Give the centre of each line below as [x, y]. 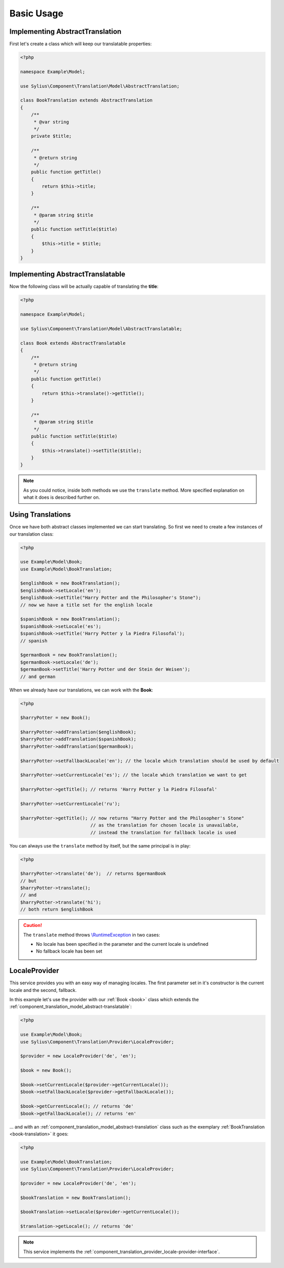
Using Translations [40, 515]
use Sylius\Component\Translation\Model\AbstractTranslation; [100, 86]
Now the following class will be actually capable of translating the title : [84, 286]
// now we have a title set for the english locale [86, 605]
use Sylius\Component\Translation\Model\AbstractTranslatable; [101, 329]
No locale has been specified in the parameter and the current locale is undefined [122, 944]
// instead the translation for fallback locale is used [163, 832]
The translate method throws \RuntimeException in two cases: [92, 935]
